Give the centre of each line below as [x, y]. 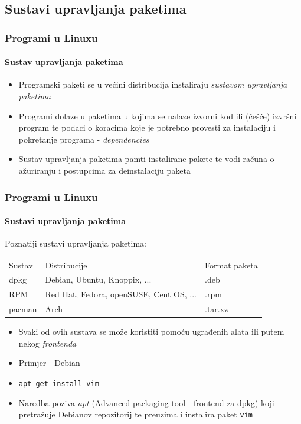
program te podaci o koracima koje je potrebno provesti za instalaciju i [147, 127]
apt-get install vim [59, 383]
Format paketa [231, 265]
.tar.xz [217, 309]
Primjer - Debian [49, 363]
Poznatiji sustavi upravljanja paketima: [76, 243]
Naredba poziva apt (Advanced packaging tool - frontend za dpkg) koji [146, 402]
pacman [23, 309]
